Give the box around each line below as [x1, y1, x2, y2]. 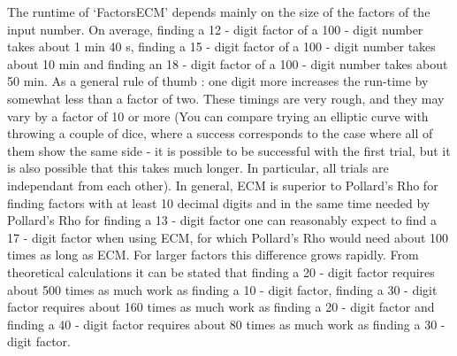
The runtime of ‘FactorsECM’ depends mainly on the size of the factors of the [7, 3, 430, 20]
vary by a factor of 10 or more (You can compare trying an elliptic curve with [7, 106, 429, 125]
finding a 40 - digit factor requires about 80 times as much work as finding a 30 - [7, 314, 446, 333]
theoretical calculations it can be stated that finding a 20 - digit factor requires [7, 262, 435, 281]
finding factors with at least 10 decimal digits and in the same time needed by [7, 193, 430, 212]
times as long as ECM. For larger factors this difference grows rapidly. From [7, 245, 419, 264]
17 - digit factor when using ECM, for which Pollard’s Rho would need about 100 [7, 228, 449, 246]
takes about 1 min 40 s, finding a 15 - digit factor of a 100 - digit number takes [7, 37, 436, 56]
